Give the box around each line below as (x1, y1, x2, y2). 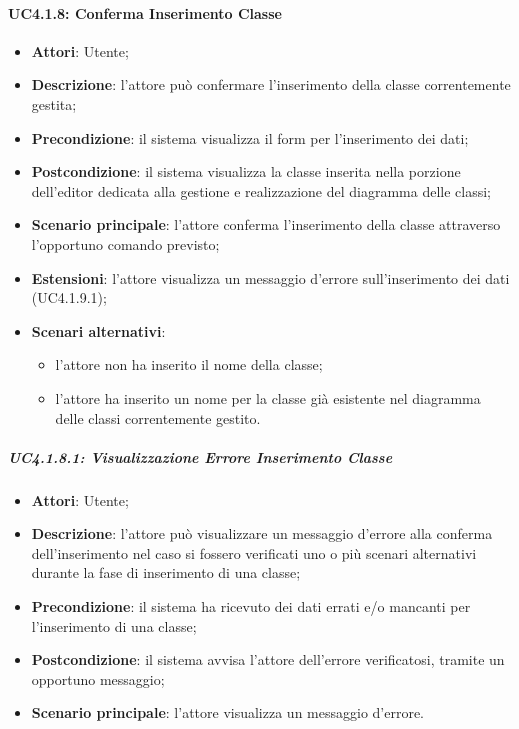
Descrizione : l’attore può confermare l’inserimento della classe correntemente (31, 74, 511, 95)
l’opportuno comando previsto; (31, 233, 220, 254)
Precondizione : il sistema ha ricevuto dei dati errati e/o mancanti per (31, 596, 471, 617)
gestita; (31, 93, 77, 114)
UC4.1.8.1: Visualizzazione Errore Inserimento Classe (8, 446, 393, 467)
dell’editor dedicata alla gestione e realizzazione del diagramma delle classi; (31, 180, 491, 201)
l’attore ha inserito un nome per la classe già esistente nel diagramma (55, 387, 481, 408)
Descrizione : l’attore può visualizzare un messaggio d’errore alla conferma (31, 523, 493, 544)
